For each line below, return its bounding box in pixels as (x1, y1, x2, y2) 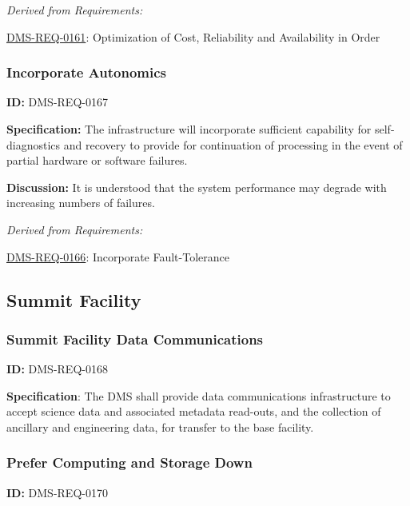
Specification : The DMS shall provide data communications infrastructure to (6, 387, 391, 404)
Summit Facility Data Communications (6, 329, 264, 349)
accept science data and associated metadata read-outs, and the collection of (6, 403, 381, 420)
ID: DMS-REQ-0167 (6, 94, 108, 110)
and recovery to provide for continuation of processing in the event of (63, 136, 403, 153)
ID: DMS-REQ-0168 (6, 361, 108, 377)
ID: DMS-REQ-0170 (6, 484, 108, 500)
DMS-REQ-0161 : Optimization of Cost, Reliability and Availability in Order (6, 28, 380, 45)
